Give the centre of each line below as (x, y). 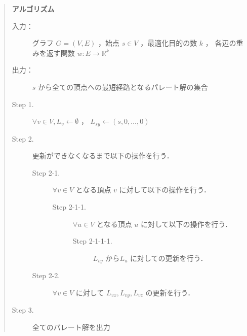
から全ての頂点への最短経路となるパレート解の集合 (123, 87)
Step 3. (23, 310)
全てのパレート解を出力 (71, 327)
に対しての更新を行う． (169, 258)
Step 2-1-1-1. (92, 241)
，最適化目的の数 (169, 43)
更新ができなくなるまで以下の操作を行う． (103, 156)
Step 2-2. (46, 275)
